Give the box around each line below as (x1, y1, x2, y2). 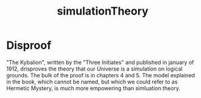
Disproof (6, 38, 52, 52)
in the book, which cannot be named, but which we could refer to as (6, 78, 178, 85)
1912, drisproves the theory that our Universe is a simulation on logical (6, 65, 183, 72)
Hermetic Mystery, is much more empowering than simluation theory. (6, 84, 181, 92)
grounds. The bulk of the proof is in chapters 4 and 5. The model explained (6, 71, 196, 79)
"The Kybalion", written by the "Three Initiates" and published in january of (6, 58, 194, 66)
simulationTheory (57, 4, 148, 18)
